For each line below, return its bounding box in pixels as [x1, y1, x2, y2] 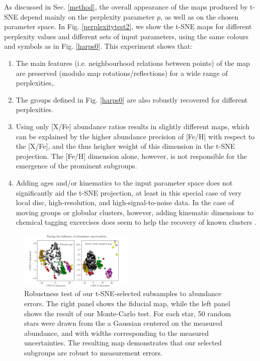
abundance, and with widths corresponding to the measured [24, 327, 209, 338]
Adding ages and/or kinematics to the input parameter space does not [16, 177, 233, 188]
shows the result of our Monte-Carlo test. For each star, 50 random [24, 308, 231, 318]
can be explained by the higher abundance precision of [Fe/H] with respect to [16, 131, 255, 141]
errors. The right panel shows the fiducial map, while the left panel [24, 298, 230, 308]
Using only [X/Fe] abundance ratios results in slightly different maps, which [16, 121, 250, 131]
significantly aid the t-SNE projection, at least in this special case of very [16, 187, 242, 198]
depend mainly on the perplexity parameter [20, 11, 155, 22]
